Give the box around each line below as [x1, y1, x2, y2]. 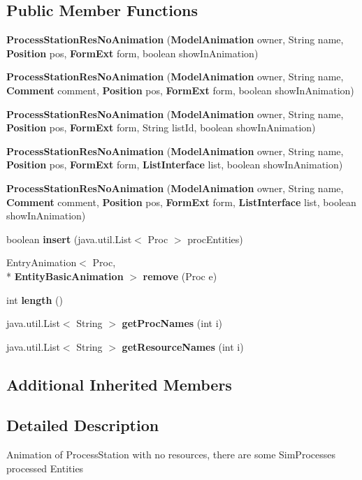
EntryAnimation [6, 255, 77, 270]
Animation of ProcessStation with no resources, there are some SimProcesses [6, 447, 335, 462]
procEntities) [187, 231, 243, 246]
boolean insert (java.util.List [6, 231, 132, 246]
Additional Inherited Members [6, 373, 232, 395]
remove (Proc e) [143, 268, 217, 283]
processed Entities [6, 460, 84, 475]
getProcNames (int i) [122, 316, 223, 330]
